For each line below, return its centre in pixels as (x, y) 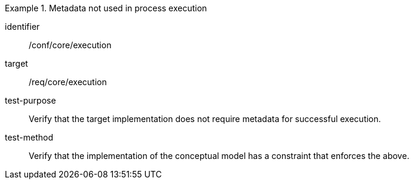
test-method (29, 137)
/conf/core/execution (70, 45)
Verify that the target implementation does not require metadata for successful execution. (205, 119)
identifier (22, 26)
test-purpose (30, 100)
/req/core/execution (68, 82)
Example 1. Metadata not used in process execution (106, 8)
